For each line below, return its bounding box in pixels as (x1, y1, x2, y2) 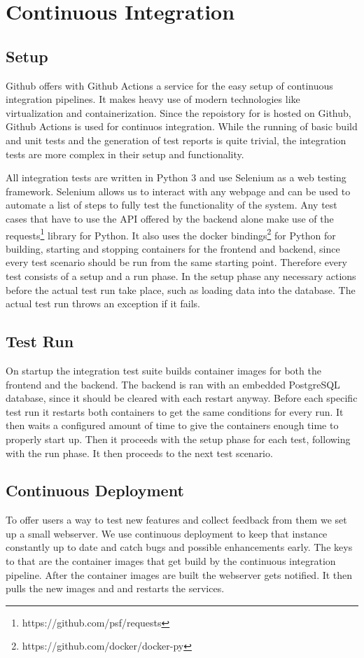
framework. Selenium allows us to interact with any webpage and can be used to (6, 183, 351, 198)
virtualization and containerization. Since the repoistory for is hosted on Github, (6, 105, 351, 120)
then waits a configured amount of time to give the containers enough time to (6, 418, 339, 433)
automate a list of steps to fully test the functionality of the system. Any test (6, 197, 337, 212)
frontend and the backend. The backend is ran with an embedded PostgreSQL (6, 377, 340, 391)
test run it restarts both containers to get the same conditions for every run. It (6, 404, 344, 419)
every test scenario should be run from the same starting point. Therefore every (6, 255, 347, 269)
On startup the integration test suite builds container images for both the (6, 363, 321, 377)
